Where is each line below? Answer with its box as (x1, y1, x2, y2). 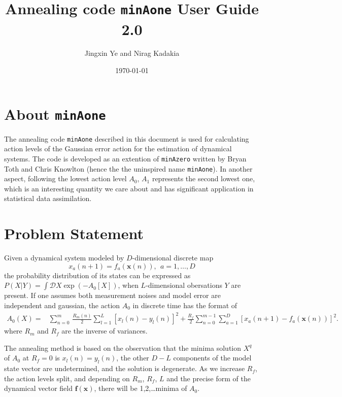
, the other (116, 352, 149, 363)
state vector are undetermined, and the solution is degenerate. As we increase (4, 363, 245, 374)
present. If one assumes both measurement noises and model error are (4, 290, 221, 301)
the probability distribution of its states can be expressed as (4, 270, 191, 280)
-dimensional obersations (146, 280, 222, 290)
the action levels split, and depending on (4, 373, 130, 383)
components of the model (173, 352, 252, 363)
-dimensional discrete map (132, 252, 214, 263)
